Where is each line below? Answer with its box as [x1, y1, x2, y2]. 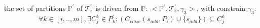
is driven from [95, 3, 139, 13]
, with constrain [196, 3, 245, 13]
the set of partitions [4, 3, 66, 13]
